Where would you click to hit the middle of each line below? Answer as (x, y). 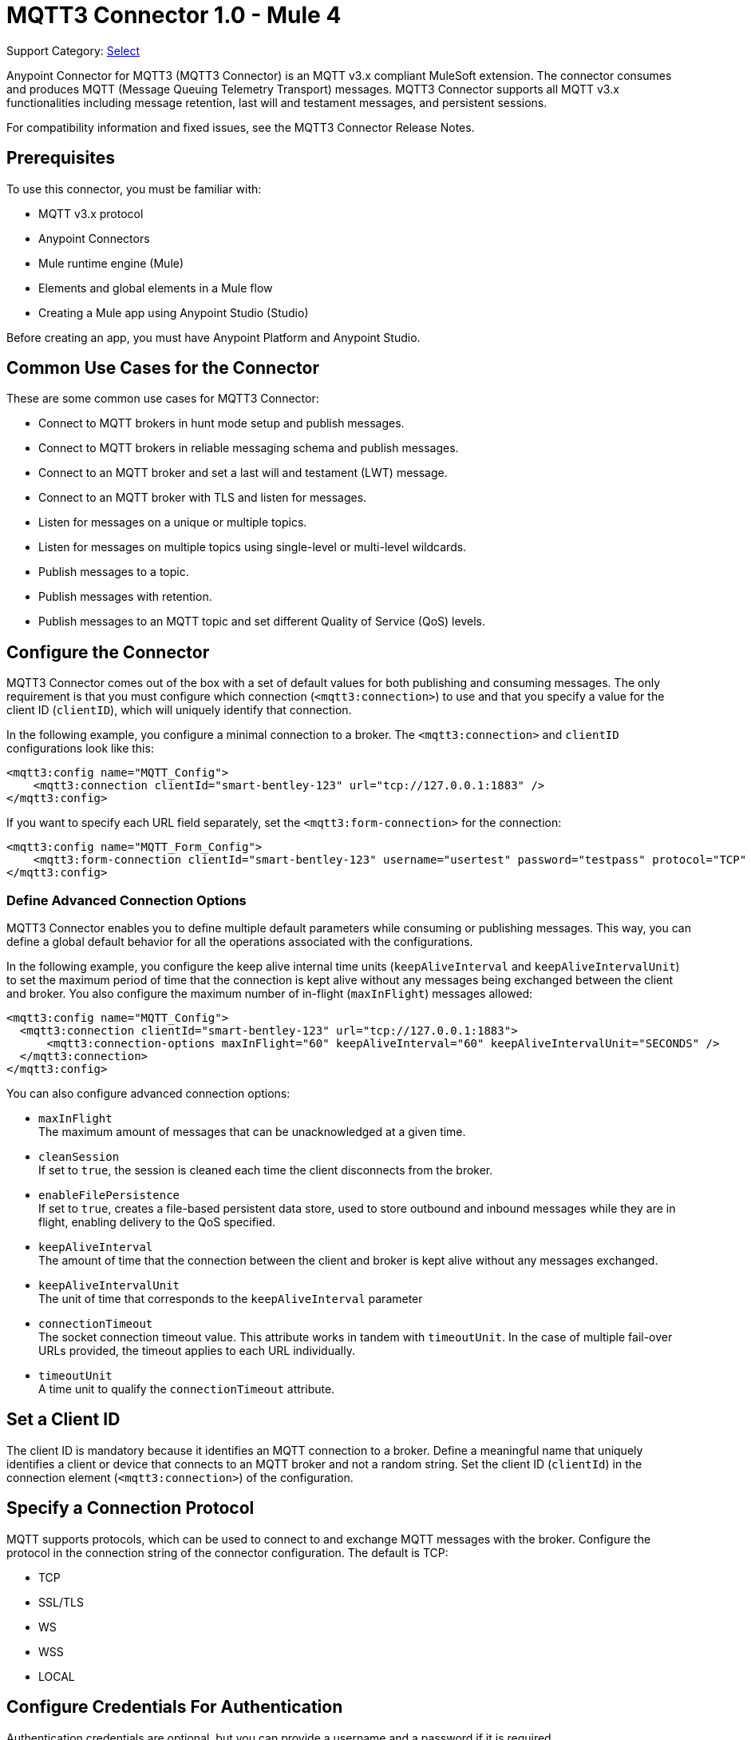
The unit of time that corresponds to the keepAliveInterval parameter (231, 1299)
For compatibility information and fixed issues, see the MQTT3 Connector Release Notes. (241, 127)
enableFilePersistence (109, 1196)
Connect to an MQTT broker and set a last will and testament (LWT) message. (243, 473)
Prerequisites (61, 158)
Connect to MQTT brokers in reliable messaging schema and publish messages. (249, 448)
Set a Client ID (63, 1420)
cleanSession (79, 1157)
